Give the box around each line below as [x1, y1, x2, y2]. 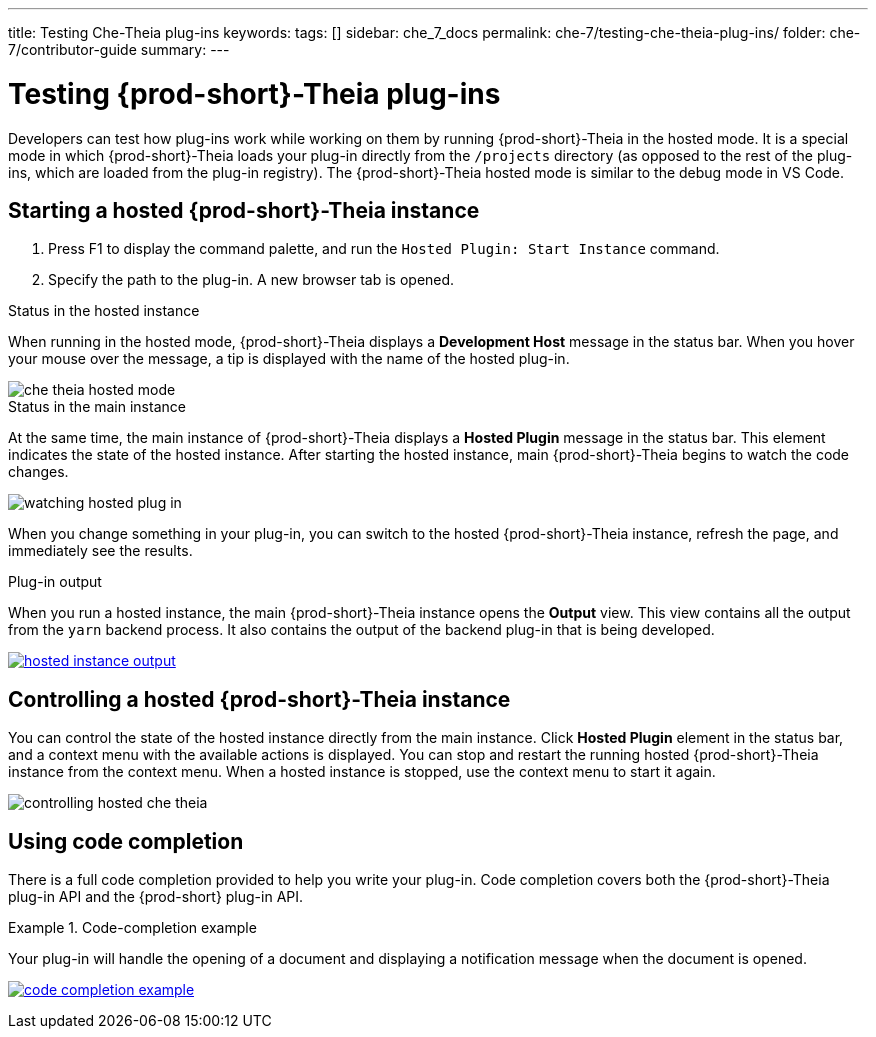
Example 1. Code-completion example [8, 919, 257, 937]
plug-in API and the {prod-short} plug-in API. [8, 888, 304, 906]
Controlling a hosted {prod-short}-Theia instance [8, 686, 511, 712]
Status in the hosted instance [8, 302, 200, 320]
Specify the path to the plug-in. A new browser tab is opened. [48, 271, 455, 289]
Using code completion [8, 828, 244, 854]
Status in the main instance [8, 398, 186, 416]
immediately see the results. [8, 542, 193, 560]
